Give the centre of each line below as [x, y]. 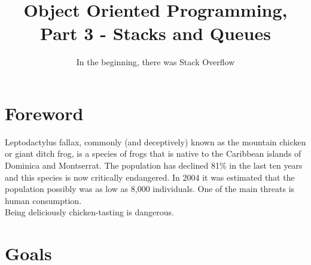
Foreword [44, 113]
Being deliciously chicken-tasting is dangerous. [89, 212]
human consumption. [43, 200]
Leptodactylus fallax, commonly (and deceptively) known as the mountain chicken [155, 141]
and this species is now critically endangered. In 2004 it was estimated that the [150, 177]
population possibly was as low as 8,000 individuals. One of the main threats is [150, 189]
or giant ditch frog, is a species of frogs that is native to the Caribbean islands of [153, 153]
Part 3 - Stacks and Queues [155, 33]
